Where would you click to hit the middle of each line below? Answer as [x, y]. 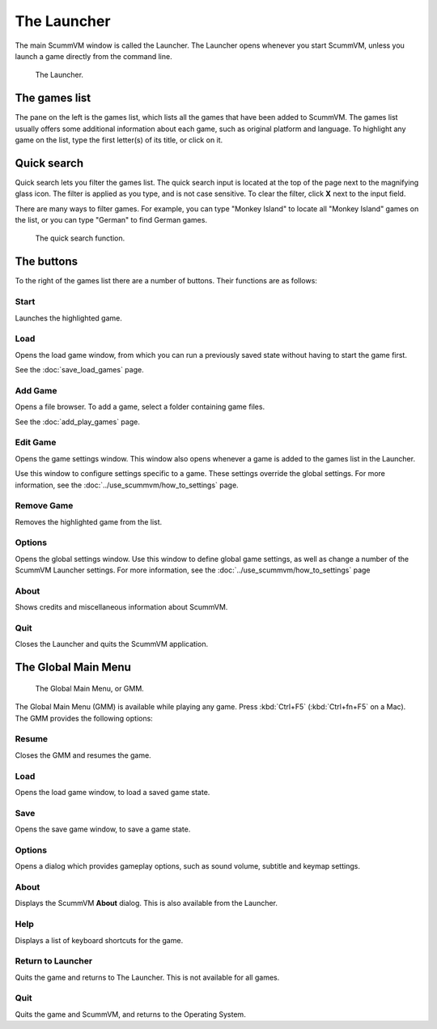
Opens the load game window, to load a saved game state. [112, 792]
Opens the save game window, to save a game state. [103, 829]
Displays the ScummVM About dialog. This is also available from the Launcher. [146, 904]
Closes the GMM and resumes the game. [83, 755]
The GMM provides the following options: [84, 718]
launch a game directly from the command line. [94, 56]
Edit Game [36, 443]
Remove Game [44, 506]
